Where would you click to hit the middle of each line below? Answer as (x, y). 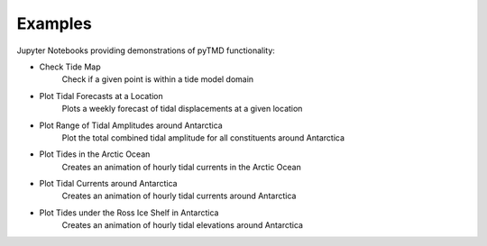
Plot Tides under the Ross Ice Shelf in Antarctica (129, 213)
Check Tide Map (70, 67)
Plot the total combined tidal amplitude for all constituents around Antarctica (203, 137)
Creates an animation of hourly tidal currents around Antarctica (179, 196)
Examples (54, 23)
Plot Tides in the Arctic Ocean (95, 154)
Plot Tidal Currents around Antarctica (108, 184)
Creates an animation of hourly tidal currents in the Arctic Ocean (181, 167)
